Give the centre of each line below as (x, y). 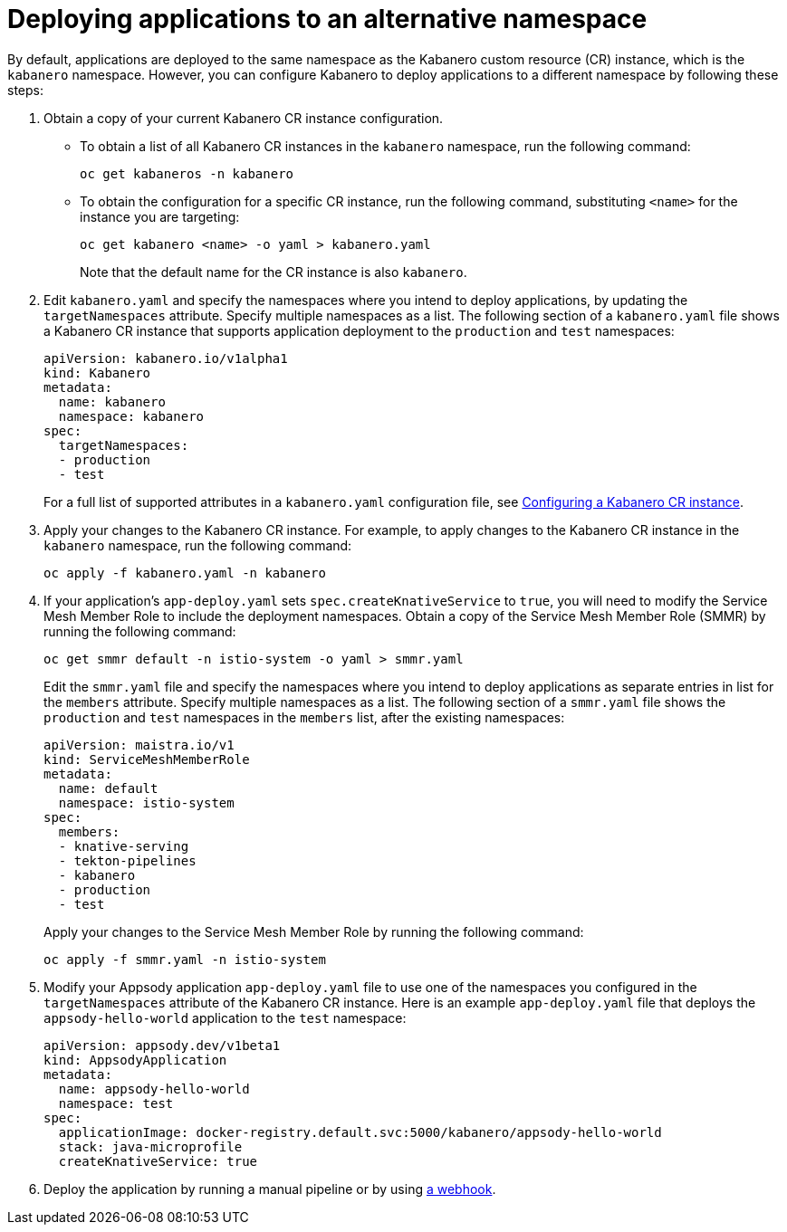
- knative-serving (124, 846)
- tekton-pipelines (127, 860)
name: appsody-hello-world (154, 1089)
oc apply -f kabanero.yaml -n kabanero (185, 573)
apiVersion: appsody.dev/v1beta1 (162, 1045)
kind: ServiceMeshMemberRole (147, 759)
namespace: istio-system (146, 802)
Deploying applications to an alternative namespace (327, 19)
